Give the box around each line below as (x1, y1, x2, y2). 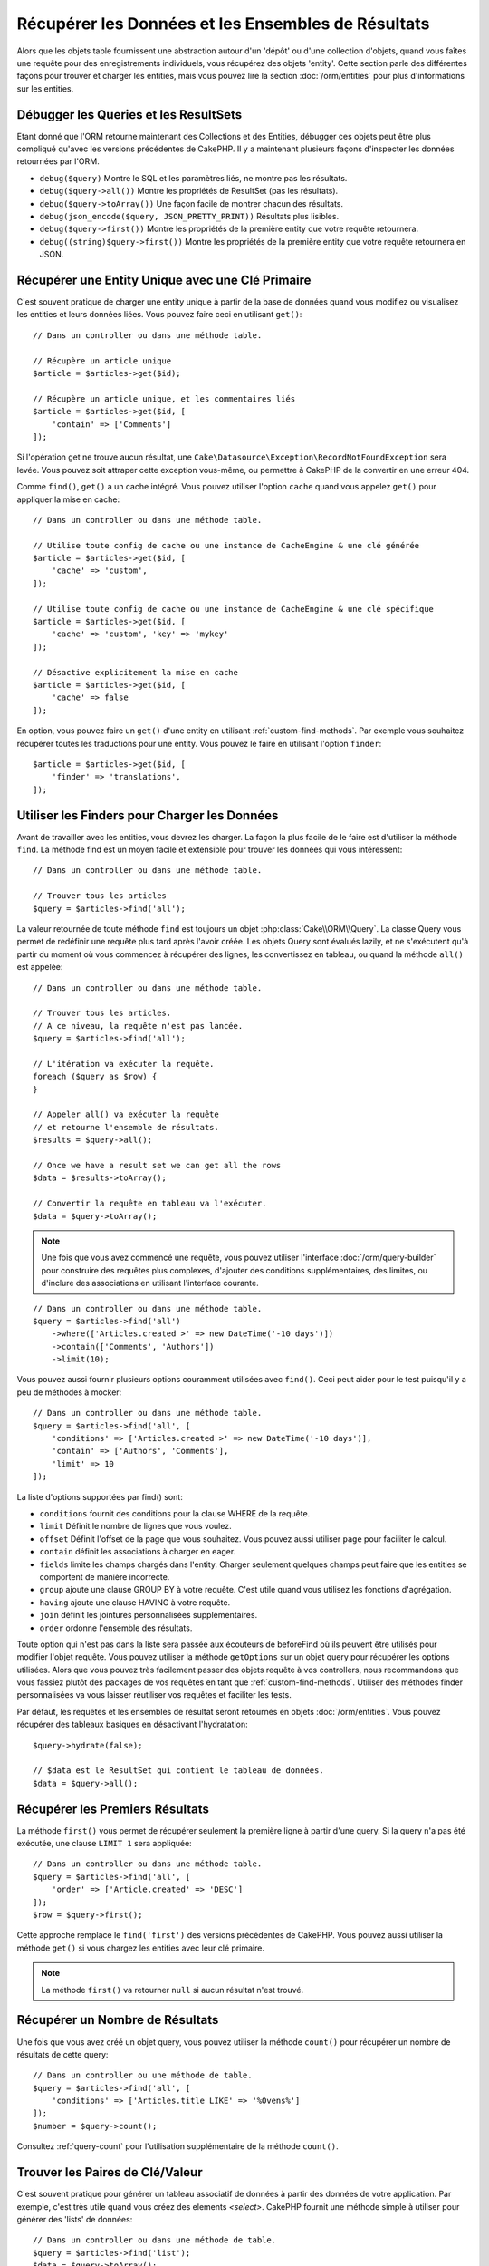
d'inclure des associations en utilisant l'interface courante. (41, 1278, 259, 1289)
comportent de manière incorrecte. (39, 1571, 170, 1582)
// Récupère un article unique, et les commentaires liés (33, 393, 296, 403)
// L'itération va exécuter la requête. (33, 1059, 215, 1069)
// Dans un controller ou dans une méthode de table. (33, 2235, 276, 2245)
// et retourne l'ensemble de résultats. (33, 1122, 219, 1132)
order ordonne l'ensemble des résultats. (39, 1622, 193, 1633)
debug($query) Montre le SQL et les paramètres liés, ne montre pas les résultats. (39, 172, 348, 183)
